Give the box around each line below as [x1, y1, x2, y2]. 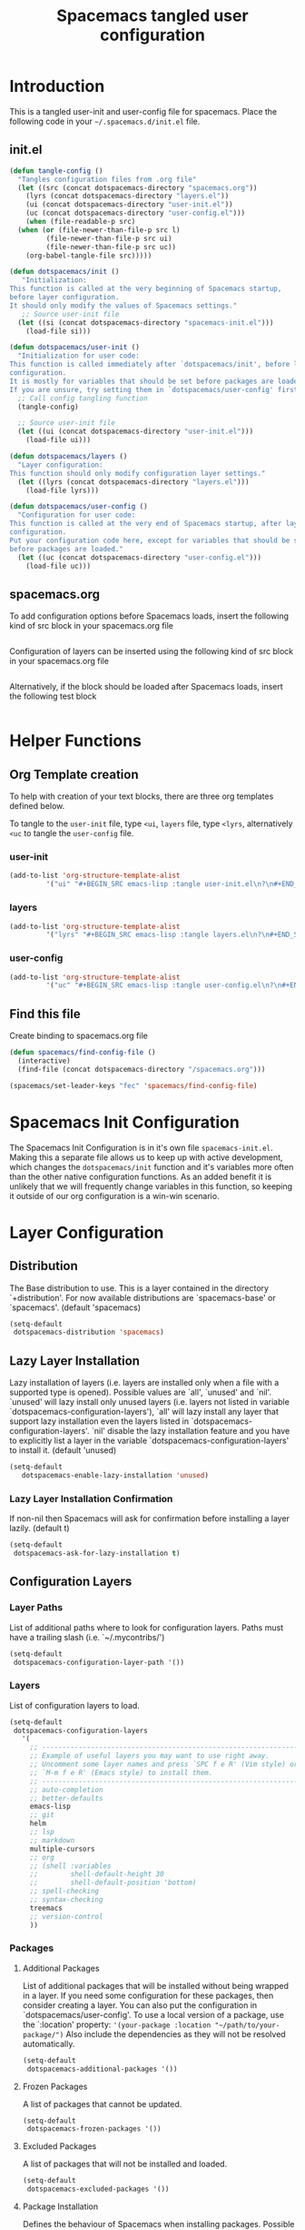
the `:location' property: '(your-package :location [22, 2019, 212, 2030]
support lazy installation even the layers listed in [9, 1416, 189, 1427]
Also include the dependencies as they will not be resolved [65, 2028, 286, 2039]
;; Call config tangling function [17, 393, 148, 403]
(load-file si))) [25, 327, 92, 336]
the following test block [9, 691, 97, 701]
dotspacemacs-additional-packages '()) [26, 2064, 178, 2074]
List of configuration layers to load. [9, 1700, 141, 1710]
